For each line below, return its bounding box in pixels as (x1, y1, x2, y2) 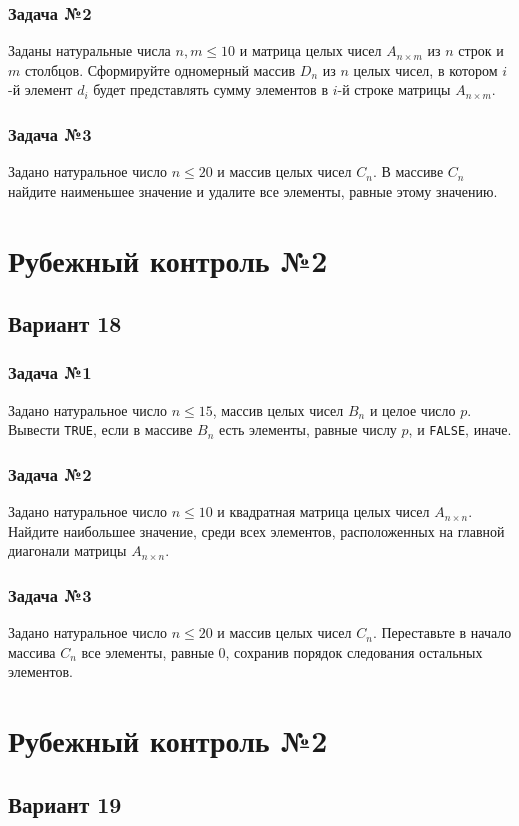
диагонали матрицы (8, 540, 127, 561)
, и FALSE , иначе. (408, 419, 512, 440)
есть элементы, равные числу (218, 419, 397, 440)
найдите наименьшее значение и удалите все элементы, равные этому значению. (8, 180, 498, 201)
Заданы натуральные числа (8, 40, 171, 61)
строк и (458, 40, 504, 61)
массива (8, 641, 56, 662)
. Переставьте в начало (372, 622, 512, 643)
